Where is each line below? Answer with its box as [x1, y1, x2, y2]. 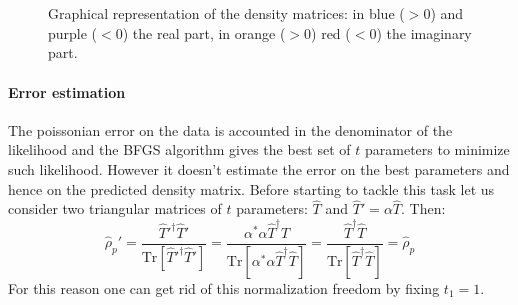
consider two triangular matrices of [8, 198, 222, 219]
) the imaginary [376, 22, 472, 43]
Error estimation [8, 81, 126, 102]
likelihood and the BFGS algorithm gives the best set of [8, 139, 351, 160]
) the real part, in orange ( [122, 22, 286, 43]
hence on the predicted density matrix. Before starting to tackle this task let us [8, 178, 495, 199]
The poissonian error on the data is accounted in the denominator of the [8, 119, 453, 140]
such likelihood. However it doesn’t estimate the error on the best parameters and [8, 158, 510, 179]
